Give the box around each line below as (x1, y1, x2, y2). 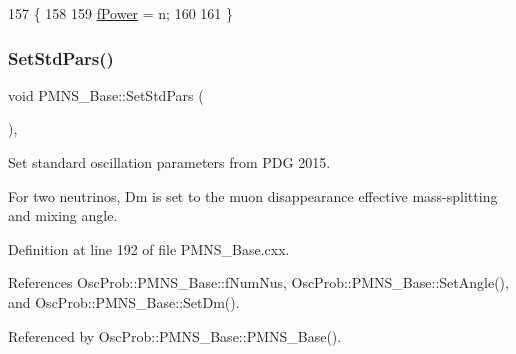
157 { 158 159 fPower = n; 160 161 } (8, 3, 234, 23)
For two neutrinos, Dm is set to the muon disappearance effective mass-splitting (8, 185, 498, 206)
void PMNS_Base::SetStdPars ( (8, 84, 204, 105)
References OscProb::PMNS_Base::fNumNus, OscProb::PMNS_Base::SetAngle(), (8, 272, 509, 293)
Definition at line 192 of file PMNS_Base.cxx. (8, 238, 290, 259)
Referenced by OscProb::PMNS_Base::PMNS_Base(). (8, 325, 342, 346)
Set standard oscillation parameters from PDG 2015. (8, 152, 331, 172)
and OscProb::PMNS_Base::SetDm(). (8, 291, 240, 312)
